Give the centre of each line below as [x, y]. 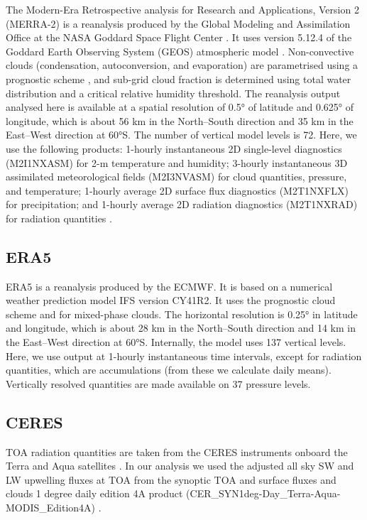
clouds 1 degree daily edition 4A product [94, 493]
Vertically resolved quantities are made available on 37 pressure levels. [158, 383]
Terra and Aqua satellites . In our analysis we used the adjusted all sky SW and [180, 466]
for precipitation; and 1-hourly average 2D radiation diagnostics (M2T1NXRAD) [182, 204]
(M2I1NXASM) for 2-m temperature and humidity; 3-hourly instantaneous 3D [177, 162]
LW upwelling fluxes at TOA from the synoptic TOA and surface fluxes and [171, 479]
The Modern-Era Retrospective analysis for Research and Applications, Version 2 [182, 9]
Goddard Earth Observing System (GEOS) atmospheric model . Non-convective [180, 51]
